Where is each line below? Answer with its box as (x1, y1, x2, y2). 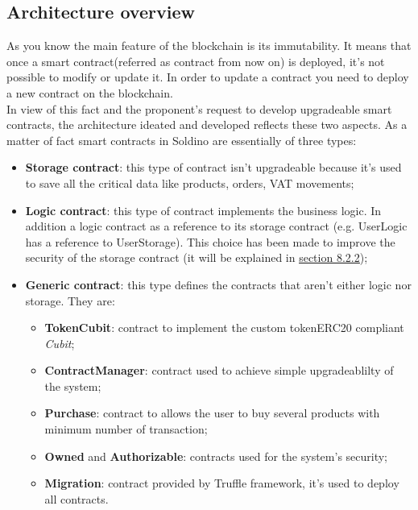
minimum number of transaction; (44, 421, 208, 437)
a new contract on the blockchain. (6, 84, 173, 101)
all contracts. (44, 490, 109, 507)
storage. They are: (25, 292, 115, 309)
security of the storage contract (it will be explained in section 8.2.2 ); (25, 249, 368, 266)
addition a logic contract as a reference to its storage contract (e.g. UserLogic (25, 218, 408, 234)
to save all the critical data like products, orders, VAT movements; (25, 174, 354, 191)
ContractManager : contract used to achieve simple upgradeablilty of (44, 362, 394, 379)
